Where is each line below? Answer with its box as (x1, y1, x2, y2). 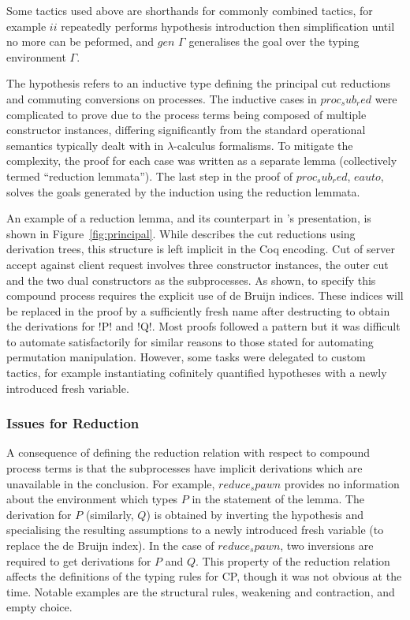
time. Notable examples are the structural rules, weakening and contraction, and (6, 583, 395, 599)
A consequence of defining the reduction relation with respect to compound (6, 444, 371, 461)
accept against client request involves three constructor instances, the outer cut (6, 256, 389, 272)
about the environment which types (6, 491, 178, 507)
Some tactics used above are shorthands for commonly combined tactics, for (6, 2, 373, 18)
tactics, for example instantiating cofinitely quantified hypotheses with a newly (6, 364, 387, 381)
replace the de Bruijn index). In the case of (6, 537, 214, 554)
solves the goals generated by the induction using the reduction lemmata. (6, 183, 360, 200)
